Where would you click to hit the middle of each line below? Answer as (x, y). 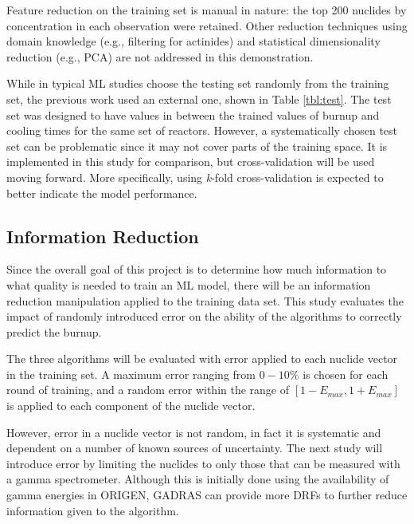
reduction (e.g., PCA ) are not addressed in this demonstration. (160, 56)
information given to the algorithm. (93, 510)
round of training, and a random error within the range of (148, 390)
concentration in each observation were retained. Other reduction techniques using (207, 25)
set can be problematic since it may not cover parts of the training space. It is (197, 146)
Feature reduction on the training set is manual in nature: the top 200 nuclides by (207, 10)
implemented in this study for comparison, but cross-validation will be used (191, 162)
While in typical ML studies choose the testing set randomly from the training (198, 83)
